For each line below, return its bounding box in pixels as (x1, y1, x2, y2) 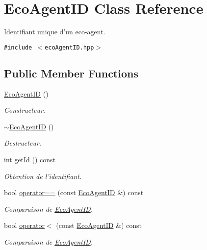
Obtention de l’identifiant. (4, 171, 82, 181)
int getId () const (4, 154, 56, 164)
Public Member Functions (4, 65, 138, 80)
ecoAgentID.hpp (45, 44, 94, 51)
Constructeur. (4, 105, 46, 115)
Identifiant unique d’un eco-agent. (4, 26, 105, 37)
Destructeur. (4, 138, 42, 148)
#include (4, 44, 32, 51)
